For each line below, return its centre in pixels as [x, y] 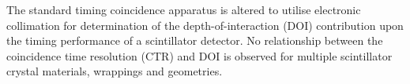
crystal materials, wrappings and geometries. [115, 71]
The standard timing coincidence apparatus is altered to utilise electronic [184, 9]
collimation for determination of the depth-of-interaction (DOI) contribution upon [205, 25]
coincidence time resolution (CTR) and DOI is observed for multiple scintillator [199, 55]
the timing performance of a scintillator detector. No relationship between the [195, 40]
